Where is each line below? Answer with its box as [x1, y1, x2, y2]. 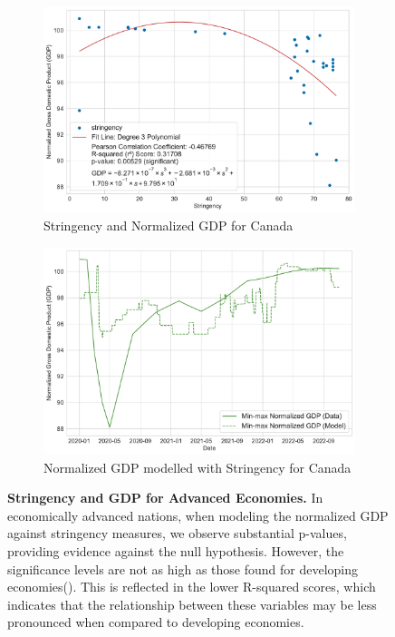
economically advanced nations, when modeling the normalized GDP [7, 505, 389, 524]
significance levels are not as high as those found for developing [7, 559, 359, 578]
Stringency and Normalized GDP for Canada [43, 216, 294, 235]
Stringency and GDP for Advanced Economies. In [7, 488, 323, 507]
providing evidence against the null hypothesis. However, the [7, 542, 344, 561]
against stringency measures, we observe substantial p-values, [7, 524, 347, 543]
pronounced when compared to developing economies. [7, 612, 304, 632]
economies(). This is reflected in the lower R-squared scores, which [7, 577, 376, 596]
